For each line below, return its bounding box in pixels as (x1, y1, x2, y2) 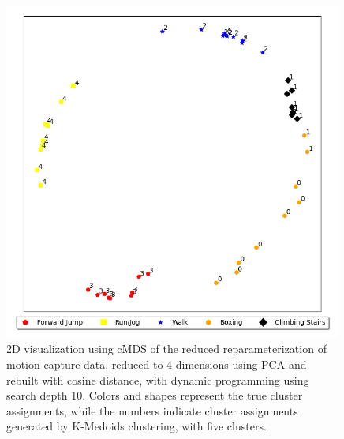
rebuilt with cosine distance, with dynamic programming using (6, 371, 309, 388)
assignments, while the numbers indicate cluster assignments (6, 402, 298, 418)
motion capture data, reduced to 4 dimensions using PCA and (6, 355, 307, 372)
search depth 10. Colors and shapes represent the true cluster (6, 387, 303, 403)
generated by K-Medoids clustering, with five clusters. (6, 418, 267, 434)
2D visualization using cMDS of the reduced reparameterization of (6, 340, 327, 357)
